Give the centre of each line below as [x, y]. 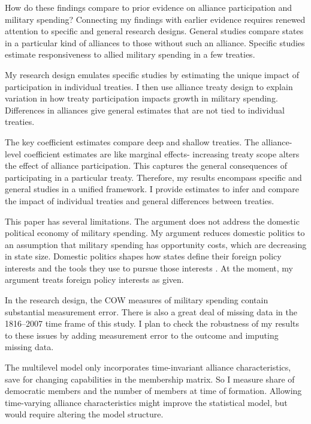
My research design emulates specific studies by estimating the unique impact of [152, 74]
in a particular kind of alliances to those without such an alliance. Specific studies [155, 42]
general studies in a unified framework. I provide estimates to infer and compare [152, 189]
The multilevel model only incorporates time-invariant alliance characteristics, [148, 367]
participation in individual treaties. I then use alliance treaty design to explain [149, 86]
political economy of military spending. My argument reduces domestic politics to [155, 233]
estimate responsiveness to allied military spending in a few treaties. [130, 54]
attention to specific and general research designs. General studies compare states [154, 31]
